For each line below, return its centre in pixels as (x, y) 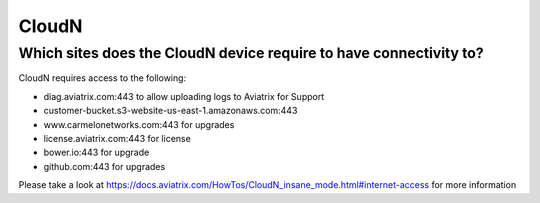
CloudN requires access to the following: (102, 78)
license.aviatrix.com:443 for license (117, 138)
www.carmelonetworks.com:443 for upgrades (139, 124)
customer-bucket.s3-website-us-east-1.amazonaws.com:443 (170, 111)
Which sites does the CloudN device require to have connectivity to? (251, 53)
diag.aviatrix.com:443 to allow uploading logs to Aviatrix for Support (184, 96)
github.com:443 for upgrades (104, 166)
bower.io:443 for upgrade (96, 152)
